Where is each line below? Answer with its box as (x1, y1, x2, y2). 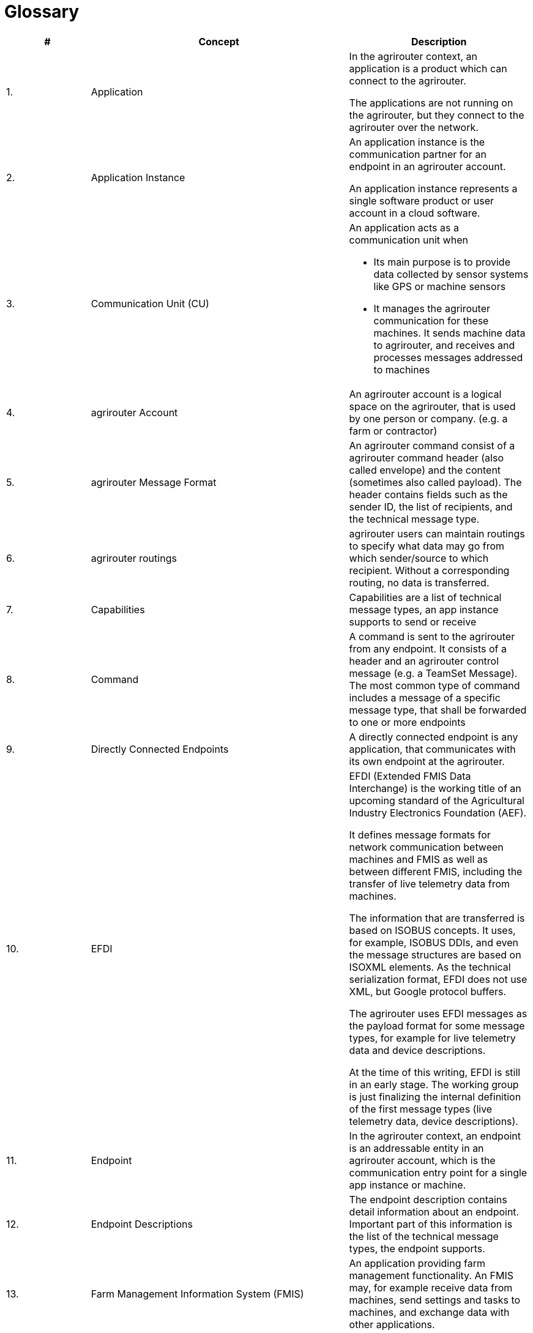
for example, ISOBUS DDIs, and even (349, 936, 519, 949)
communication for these (373, 314, 489, 327)
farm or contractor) (349, 424, 438, 437)
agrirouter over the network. (349, 121, 479, 133)
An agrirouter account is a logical (349, 387, 502, 400)
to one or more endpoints (349, 715, 466, 728)
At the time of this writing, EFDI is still (349, 1066, 521, 1078)
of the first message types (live (349, 1102, 493, 1115)
